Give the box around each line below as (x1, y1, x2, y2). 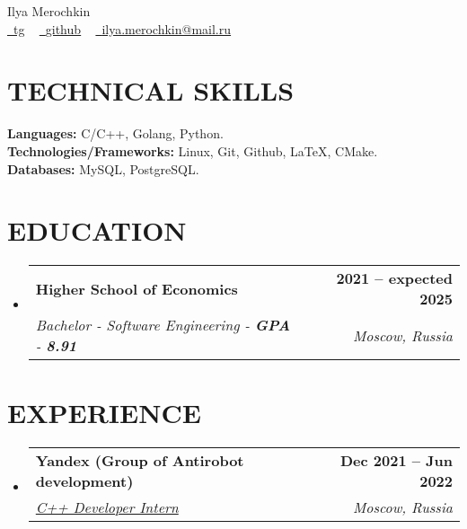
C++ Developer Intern (35, 497, 179, 518)
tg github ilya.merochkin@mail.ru (13, 19, 232, 38)
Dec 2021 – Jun (339, 450, 453, 472)
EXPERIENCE (7, 394, 201, 431)
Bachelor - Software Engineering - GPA (35, 314, 291, 336)
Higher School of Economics (35, 278, 238, 299)
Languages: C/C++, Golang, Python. (7, 124, 224, 143)
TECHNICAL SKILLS (7, 72, 295, 109)
